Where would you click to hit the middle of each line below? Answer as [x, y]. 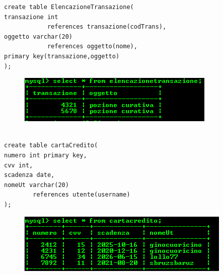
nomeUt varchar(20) [36, 185]
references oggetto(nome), [92, 47]
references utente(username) [82, 195]
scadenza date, [29, 175]
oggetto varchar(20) [39, 36]
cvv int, [19, 165]
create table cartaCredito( [51, 146]
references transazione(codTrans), [107, 27]
